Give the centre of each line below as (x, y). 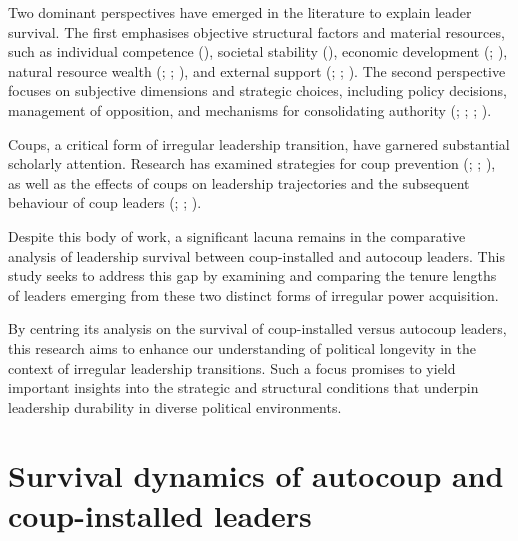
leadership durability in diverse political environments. (175, 406)
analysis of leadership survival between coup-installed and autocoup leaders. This (256, 255)
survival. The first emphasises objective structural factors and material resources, (256, 31)
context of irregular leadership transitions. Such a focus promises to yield (232, 367)
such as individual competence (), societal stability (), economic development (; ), (258, 51)
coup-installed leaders (160, 514)
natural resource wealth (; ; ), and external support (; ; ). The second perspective (257, 70)
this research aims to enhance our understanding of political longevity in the (242, 347)
